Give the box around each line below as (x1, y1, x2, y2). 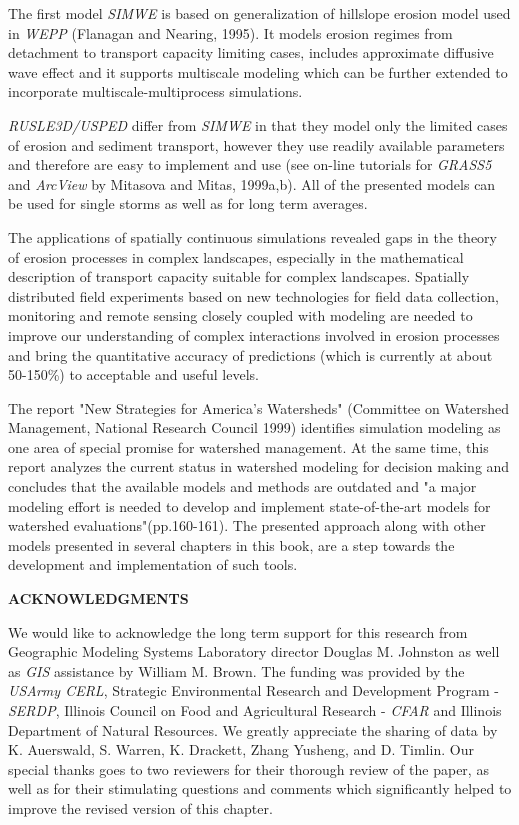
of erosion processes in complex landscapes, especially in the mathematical (8, 246, 464, 267)
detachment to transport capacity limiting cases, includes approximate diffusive (8, 42, 494, 63)
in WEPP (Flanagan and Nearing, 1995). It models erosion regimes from (8, 22, 453, 43)
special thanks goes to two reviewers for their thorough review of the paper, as (8, 758, 489, 779)
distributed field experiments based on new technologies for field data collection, (8, 285, 499, 306)
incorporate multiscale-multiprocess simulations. (8, 81, 303, 102)
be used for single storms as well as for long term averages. (8, 193, 368, 214)
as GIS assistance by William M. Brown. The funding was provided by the (8, 660, 465, 681)
